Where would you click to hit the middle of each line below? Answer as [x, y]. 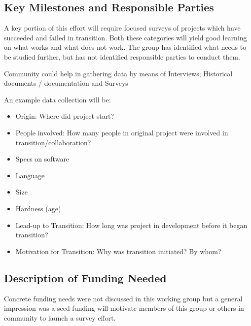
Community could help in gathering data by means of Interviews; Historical [118, 73]
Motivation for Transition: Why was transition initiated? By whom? [118, 251]
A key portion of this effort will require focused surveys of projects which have [122, 28]
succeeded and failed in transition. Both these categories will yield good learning [125, 37]
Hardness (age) [38, 208]
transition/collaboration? [53, 142]
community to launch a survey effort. [60, 317]
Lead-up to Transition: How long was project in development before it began [131, 225]
